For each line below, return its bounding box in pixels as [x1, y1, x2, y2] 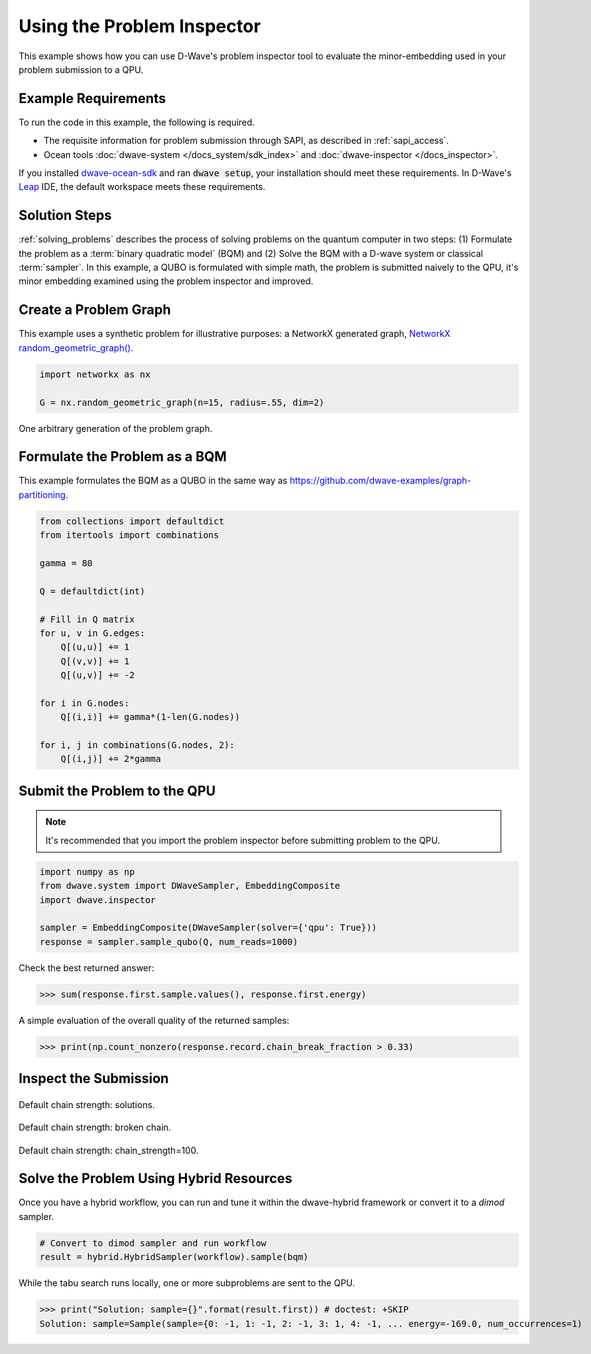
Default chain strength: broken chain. [18, 1121, 172, 1134]
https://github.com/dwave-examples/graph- [289, 475, 472, 487]
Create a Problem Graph [18, 301, 172, 319]
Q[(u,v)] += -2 [60, 670, 135, 681]
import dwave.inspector [39, 894, 157, 905]
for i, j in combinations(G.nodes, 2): [39, 740, 235, 751]
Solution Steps [18, 207, 112, 224]
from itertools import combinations [39, 530, 220, 541]
